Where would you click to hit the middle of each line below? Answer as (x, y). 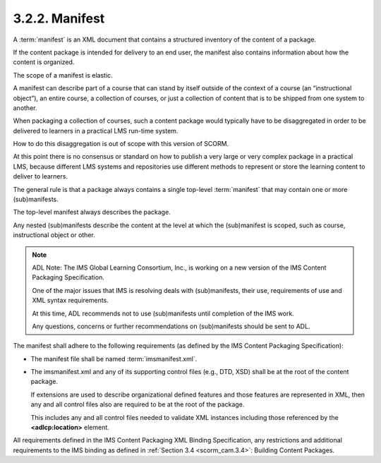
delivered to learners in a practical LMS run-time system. (96, 131)
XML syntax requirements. (70, 301)
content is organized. (44, 62)
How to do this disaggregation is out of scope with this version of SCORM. (121, 144)
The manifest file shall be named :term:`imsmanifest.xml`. (114, 359)
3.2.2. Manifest (59, 18)
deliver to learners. (41, 176)
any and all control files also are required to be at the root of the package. (138, 404)
